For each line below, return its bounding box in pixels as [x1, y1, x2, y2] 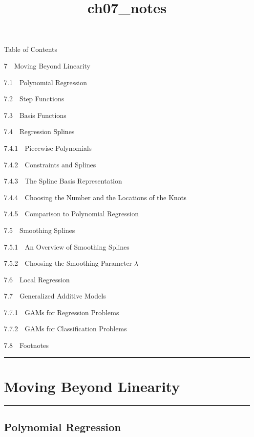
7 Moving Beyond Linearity [4, 60, 91, 70]
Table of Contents [4, 44, 57, 54]
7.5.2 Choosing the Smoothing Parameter [4, 258, 132, 268]
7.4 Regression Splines [4, 126, 75, 137]
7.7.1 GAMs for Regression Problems [4, 307, 119, 317]
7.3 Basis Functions [4, 110, 66, 120]
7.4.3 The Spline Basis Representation [4, 176, 122, 186]
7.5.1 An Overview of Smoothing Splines [4, 241, 129, 252]
